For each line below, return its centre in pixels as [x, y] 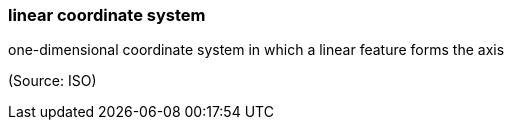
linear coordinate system [107, 15]
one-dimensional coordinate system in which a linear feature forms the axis [256, 50]
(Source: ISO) [52, 81]
